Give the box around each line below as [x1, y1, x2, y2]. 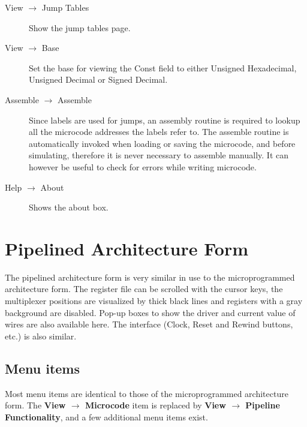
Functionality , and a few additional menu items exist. [5, 410, 208, 423]
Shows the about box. [29, 201, 109, 213]
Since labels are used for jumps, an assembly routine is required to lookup [29, 113, 300, 126]
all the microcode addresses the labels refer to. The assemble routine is [29, 125, 289, 138]
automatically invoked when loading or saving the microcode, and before [29, 137, 296, 149]
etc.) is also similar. [5, 329, 77, 342]
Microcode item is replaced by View [85, 399, 226, 411]
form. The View [5, 399, 66, 411]
